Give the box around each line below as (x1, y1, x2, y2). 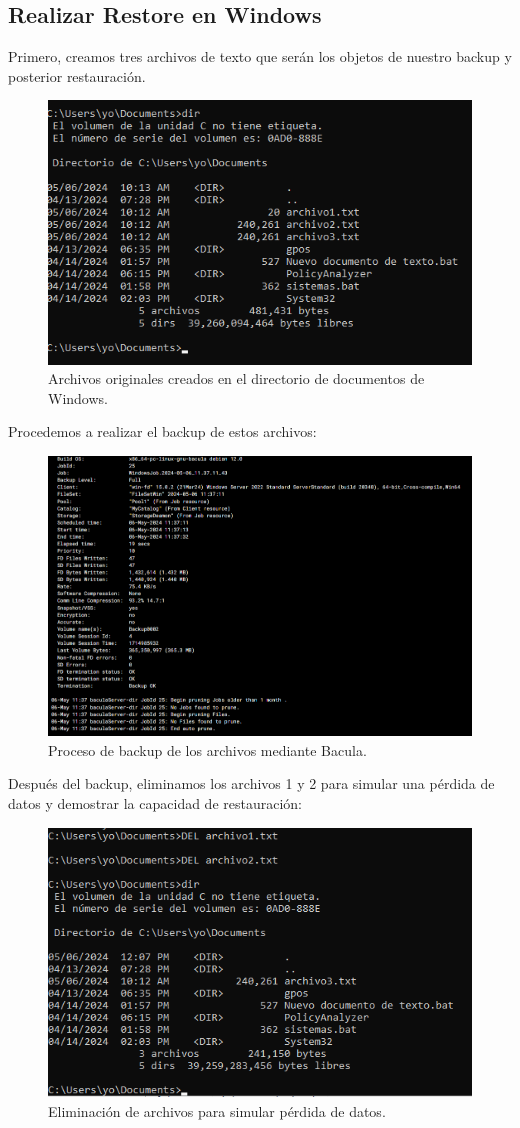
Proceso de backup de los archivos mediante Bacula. (48, 739, 367, 760)
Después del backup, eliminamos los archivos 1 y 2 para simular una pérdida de (8, 773, 495, 794)
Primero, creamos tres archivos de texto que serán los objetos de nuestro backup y (8, 46, 512, 67)
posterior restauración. (8, 65, 146, 86)
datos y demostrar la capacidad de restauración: (8, 792, 302, 813)
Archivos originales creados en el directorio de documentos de (48, 368, 425, 389)
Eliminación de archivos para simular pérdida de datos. (48, 1100, 386, 1121)
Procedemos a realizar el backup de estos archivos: (8, 421, 317, 442)
